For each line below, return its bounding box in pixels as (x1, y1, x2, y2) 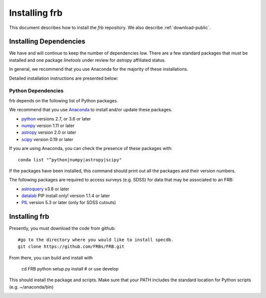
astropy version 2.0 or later (21, 129, 76, 135)
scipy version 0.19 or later (21, 136, 73, 142)
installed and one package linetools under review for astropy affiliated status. (9, 57, 166, 63)
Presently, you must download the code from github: (9, 225, 116, 231)
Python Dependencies (9, 88, 64, 94)
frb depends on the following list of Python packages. (9, 97, 118, 103)
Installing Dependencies (9, 37, 86, 46)
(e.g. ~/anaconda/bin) (9, 284, 54, 290)
